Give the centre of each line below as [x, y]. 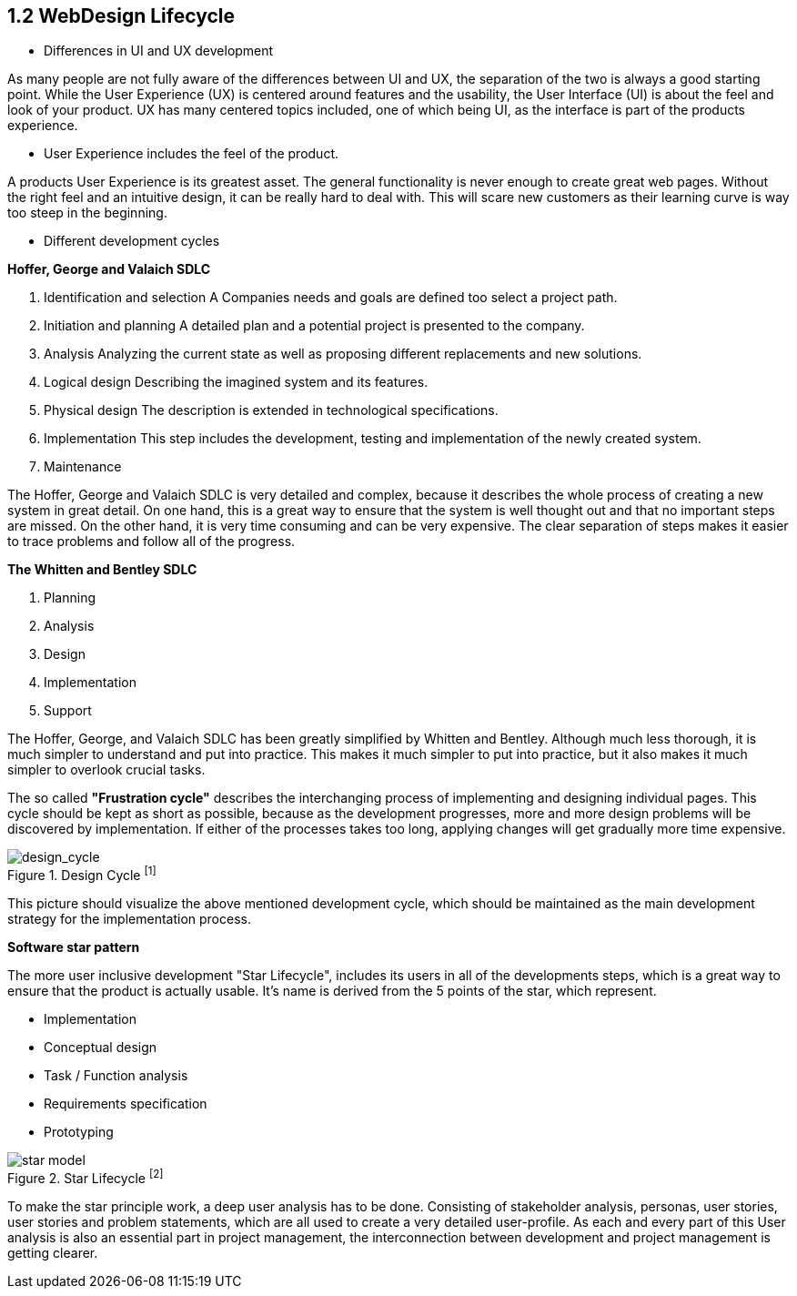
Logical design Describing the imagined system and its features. [236, 382]
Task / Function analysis [116, 1076]
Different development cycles [132, 241]
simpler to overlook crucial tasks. [106, 770]
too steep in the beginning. [87, 213]
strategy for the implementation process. [129, 919]
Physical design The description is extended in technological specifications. [271, 410]
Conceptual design [101, 1048]
